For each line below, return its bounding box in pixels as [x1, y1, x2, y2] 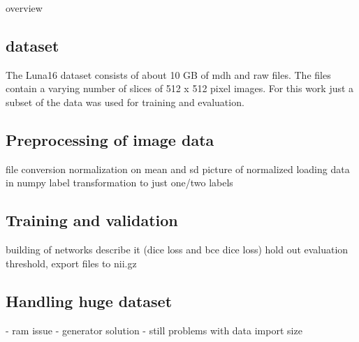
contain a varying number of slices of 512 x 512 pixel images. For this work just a [6, 81, 354, 96]
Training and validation [6, 209, 178, 231]
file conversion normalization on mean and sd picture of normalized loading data [6, 161, 350, 176]
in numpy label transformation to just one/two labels [6, 175, 233, 190]
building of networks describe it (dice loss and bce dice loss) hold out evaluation [6, 242, 349, 257]
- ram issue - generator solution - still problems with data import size [6, 322, 302, 337]
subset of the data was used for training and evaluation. [6, 94, 244, 109]
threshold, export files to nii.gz [6, 255, 137, 270]
